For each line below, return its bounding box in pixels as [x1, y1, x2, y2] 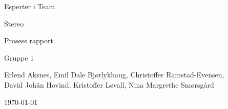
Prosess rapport [4, 35, 53, 46]
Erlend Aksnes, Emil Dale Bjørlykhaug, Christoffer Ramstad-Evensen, [4, 69, 224, 80]
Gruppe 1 [4, 52, 34, 63]
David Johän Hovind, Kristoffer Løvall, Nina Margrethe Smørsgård [4, 79, 214, 90]
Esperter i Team [4, 1, 55, 11]
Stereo [4, 18, 24, 29]
